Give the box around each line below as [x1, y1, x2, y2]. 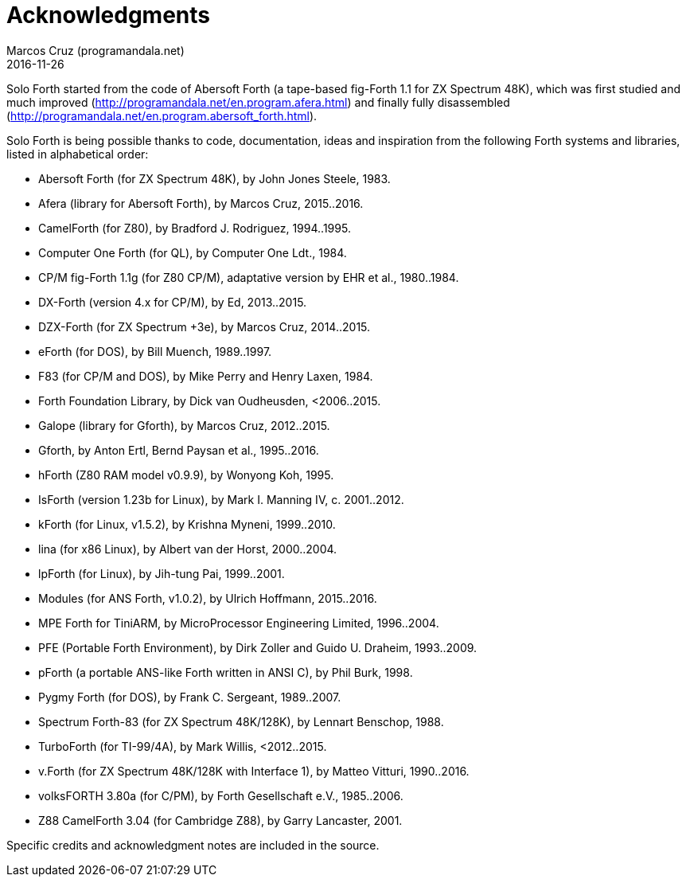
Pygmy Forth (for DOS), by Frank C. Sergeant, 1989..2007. [38, 690, 341, 704]
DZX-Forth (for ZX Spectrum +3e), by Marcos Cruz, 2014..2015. [38, 319, 371, 334]
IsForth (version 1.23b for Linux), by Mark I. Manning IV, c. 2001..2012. [38, 492, 404, 506]
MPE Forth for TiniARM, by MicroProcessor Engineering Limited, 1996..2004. [38, 615, 439, 630]
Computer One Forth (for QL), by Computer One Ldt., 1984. [38, 245, 347, 260]
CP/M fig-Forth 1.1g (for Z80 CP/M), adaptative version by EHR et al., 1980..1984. [38, 270, 459, 284]
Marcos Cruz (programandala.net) [6, 43, 185, 57]
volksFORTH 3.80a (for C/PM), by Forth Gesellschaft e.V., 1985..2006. [38, 788, 403, 803]
